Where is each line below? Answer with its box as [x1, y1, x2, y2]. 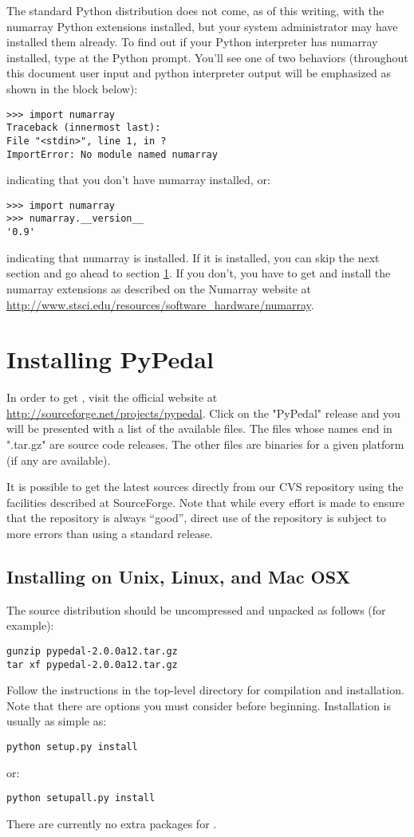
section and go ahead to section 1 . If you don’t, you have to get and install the [6, 265, 391, 281]
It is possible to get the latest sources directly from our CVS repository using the [6, 478, 404, 495]
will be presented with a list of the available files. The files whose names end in [6, 420, 392, 437]
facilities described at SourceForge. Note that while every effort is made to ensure [6, 493, 404, 510]
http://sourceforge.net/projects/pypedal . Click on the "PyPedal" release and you [6, 404, 400, 421]
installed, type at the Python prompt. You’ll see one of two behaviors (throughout [6, 49, 408, 65]
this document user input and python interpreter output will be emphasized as [6, 65, 391, 81]
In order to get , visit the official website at [6, 389, 218, 406]
